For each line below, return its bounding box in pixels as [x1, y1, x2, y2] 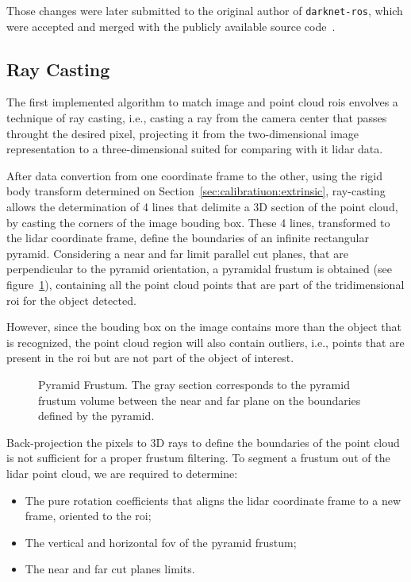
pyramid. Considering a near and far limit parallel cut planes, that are [6, 245, 348, 261]
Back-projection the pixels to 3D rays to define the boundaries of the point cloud [6, 434, 400, 450]
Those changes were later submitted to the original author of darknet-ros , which [6, 2, 403, 18]
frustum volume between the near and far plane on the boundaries [38, 391, 361, 408]
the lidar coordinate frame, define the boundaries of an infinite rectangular [6, 229, 369, 246]
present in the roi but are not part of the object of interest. [6, 349, 294, 366]
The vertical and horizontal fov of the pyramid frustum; [25, 534, 297, 550]
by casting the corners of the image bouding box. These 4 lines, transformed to [6, 214, 390, 230]
